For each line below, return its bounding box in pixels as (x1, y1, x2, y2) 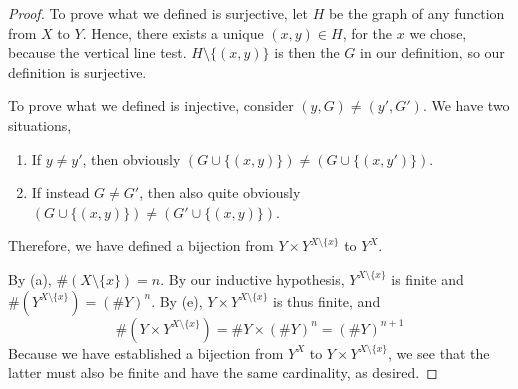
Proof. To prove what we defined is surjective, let (8, 3, 308, 23)
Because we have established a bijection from (8, 342, 284, 363)
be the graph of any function (328, 3, 505, 23)
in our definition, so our (359, 42, 505, 63)
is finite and (391, 268, 464, 289)
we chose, (409, 22, 467, 43)
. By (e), (151, 290, 203, 311)
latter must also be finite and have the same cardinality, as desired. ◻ (8, 362, 438, 383)
